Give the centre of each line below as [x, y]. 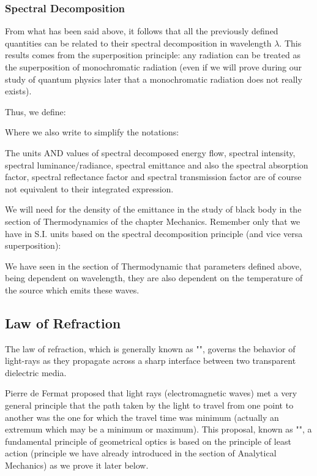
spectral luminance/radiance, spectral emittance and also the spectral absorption [157, 164]
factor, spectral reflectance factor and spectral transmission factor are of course [153, 177]
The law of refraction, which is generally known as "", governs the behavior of [150, 348]
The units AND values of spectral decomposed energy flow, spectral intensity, [150, 152]
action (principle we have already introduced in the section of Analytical [141, 453]
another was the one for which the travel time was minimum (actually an [142, 417]
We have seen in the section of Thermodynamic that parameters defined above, [153, 266]
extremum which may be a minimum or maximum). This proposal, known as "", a [158, 429]
